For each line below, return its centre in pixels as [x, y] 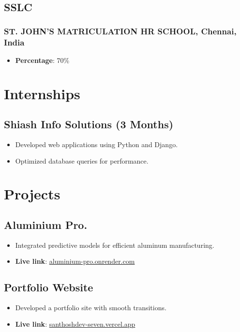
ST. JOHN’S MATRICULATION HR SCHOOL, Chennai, [120, 31]
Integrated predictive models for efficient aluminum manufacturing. [115, 245]
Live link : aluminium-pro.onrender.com [75, 261]
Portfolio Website [49, 287]
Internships [42, 93]
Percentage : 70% [42, 60]
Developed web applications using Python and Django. [97, 144]
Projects [32, 194]
